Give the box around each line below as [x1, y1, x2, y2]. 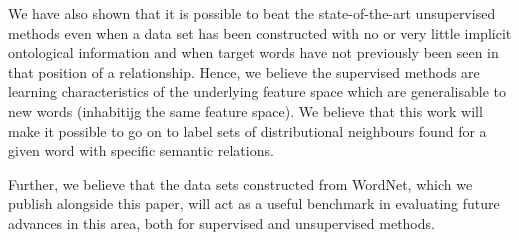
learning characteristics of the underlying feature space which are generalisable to [8, 81, 506, 102]
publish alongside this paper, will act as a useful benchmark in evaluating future [8, 193, 500, 214]
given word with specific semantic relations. [8, 140, 274, 161]
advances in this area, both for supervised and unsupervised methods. [8, 212, 435, 233]
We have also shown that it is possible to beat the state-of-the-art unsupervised [8, 3, 496, 23]
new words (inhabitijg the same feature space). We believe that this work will [8, 100, 483, 121]
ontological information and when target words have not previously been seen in [8, 42, 499, 63]
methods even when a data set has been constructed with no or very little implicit [8, 22, 512, 43]
